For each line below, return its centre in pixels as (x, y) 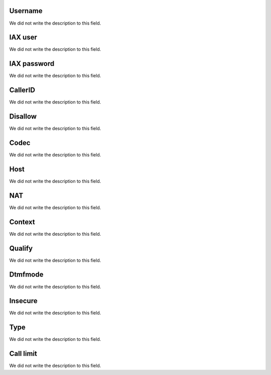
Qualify (21, 248)
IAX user (23, 37)
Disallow (23, 116)
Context (22, 222)
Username (26, 11)
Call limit (23, 354)
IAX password (32, 64)
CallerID (22, 90)
